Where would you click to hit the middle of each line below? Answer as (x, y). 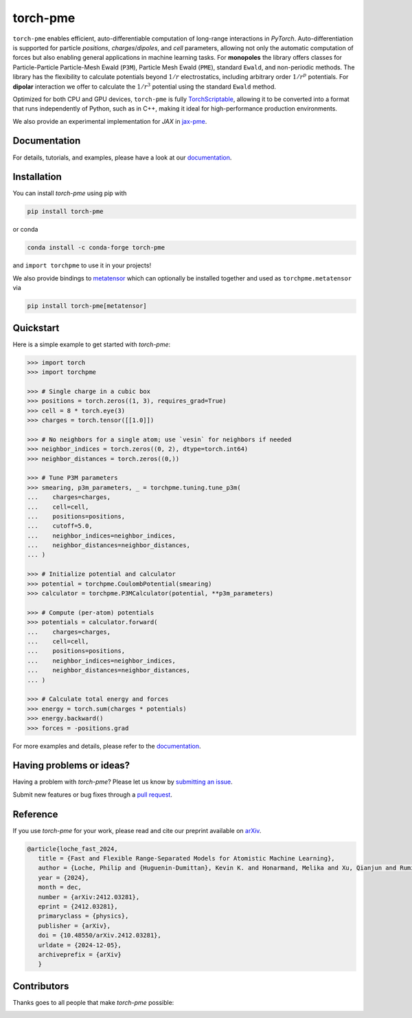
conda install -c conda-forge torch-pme (96, 248)
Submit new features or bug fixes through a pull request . (93, 795)
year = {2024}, (64, 877)
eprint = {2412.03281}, (78, 907)
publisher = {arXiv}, (75, 926)
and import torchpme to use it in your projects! (82, 265)
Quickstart (36, 328)
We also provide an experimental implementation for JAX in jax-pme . (110, 121)
